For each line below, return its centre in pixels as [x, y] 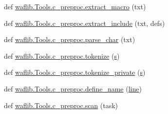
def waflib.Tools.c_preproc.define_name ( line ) [73, 88]
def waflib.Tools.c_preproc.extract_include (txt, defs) [84, 23]
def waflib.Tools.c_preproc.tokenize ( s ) [62, 56]
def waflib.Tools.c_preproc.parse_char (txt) [70, 39]
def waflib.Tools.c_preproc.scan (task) [61, 105]
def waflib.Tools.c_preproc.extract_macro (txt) [75, 6]
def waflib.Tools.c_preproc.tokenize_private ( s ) [75, 72]
